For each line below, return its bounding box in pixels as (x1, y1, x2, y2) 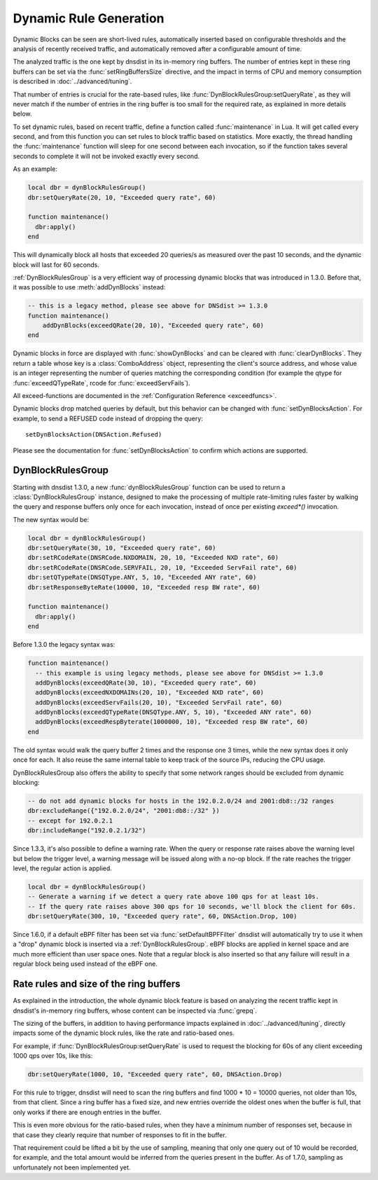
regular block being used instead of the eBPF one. (13, 960, 157, 968)
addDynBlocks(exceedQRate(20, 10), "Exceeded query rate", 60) (42, 322, 265, 329)
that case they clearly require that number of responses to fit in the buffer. (13, 1130, 227, 1139)
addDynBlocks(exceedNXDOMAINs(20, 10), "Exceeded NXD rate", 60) (35, 689, 265, 697)
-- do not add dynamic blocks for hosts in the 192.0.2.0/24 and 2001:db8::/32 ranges (27, 797, 335, 805)
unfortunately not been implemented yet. (13, 1163, 131, 1172)
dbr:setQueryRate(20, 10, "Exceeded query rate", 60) (27, 193, 216, 201)
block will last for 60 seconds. (13, 260, 99, 269)
